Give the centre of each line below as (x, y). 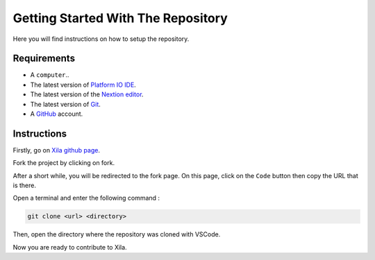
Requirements (44, 59)
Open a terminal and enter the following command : (86, 198)
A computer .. (50, 75)
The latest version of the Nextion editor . (87, 94)
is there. (24, 185)
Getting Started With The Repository (120, 18)
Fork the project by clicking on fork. (64, 163)
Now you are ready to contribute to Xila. (70, 247)
